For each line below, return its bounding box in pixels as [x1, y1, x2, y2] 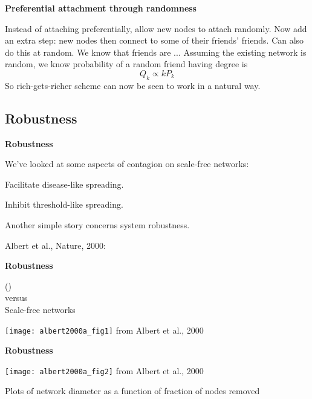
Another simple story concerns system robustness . [5, 218, 190, 231]
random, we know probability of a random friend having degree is [5, 58, 248, 70]
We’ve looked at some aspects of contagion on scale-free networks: [5, 157, 249, 170]
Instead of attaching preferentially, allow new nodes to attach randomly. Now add [5, 22, 307, 35]
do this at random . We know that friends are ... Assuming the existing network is [5, 45, 307, 58]
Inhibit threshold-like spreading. [5, 198, 123, 211]
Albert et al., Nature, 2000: [5, 239, 106, 251]
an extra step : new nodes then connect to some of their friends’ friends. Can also [5, 34, 304, 47]
